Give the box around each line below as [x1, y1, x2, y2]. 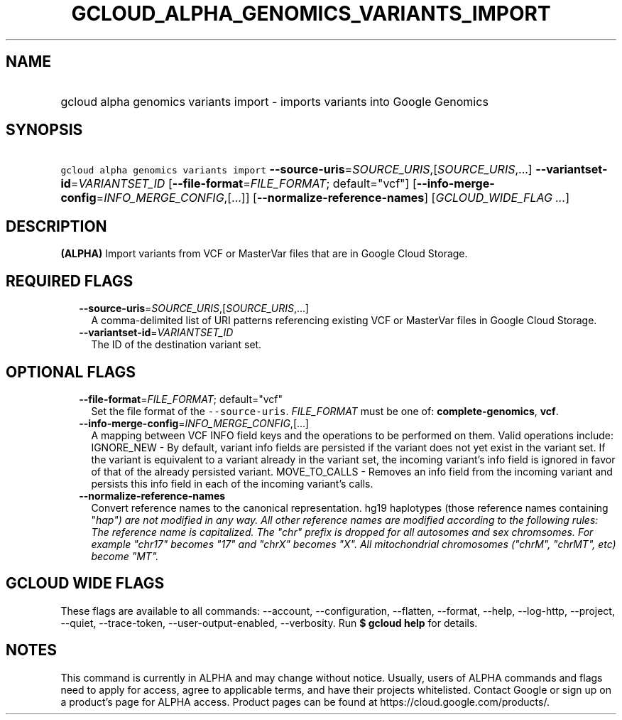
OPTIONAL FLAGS [6, 362, 136, 381]
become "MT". [91, 549, 159, 562]
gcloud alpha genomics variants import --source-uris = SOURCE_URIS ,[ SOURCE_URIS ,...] [60, 162, 533, 177]
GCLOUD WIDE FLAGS [6, 574, 165, 593]
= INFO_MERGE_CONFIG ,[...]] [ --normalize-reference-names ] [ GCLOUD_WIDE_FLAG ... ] [96, 190, 570, 205]
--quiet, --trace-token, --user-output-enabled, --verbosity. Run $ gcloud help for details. [60, 616, 478, 629]
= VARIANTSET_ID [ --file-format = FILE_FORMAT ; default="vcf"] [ [70, 176, 417, 191]
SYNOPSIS [6, 121, 83, 139]
